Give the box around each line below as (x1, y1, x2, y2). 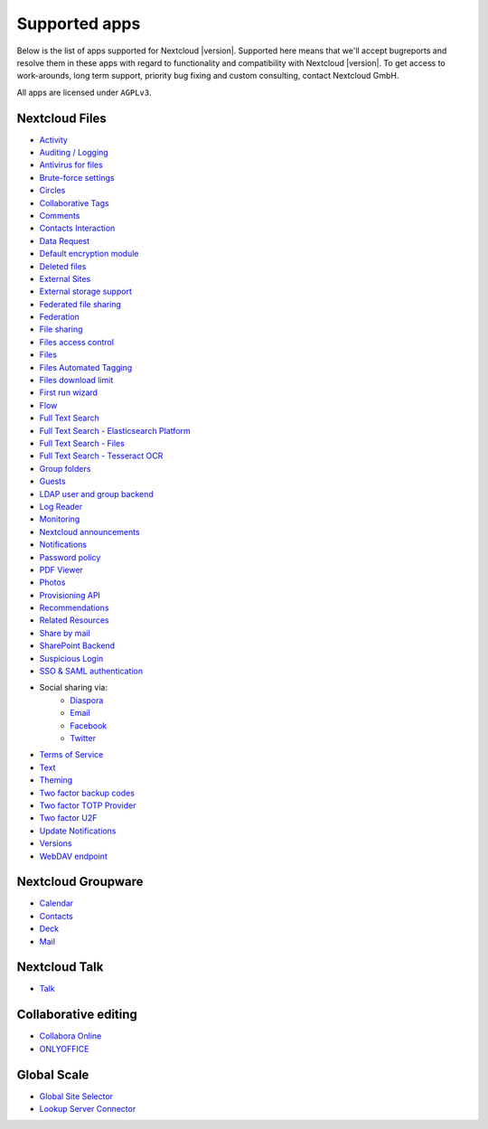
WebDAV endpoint (39, 851, 108, 861)
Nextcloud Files (16, 110, 108, 126)
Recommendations (39, 602, 109, 614)
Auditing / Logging (39, 147, 108, 158)
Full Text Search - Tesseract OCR (39, 450, 164, 461)
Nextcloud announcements (39, 526, 140, 537)
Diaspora (70, 694, 104, 705)
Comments (39, 210, 80, 221)
